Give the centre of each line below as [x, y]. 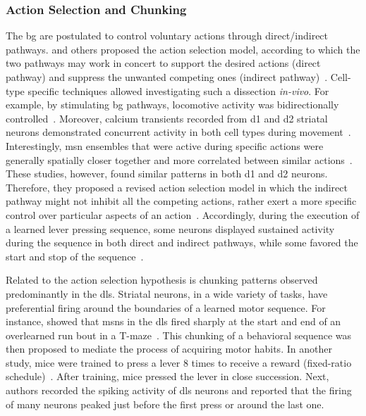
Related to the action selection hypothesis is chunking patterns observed [162, 280]
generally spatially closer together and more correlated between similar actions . [179, 159]
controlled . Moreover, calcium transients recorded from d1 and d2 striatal [167, 118]
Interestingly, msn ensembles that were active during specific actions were [165, 145]
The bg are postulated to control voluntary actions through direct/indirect [167, 36]
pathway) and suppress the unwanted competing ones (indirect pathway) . [167, 77]
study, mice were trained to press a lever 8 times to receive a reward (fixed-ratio [179, 362]
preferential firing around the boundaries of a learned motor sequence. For [166, 307]
